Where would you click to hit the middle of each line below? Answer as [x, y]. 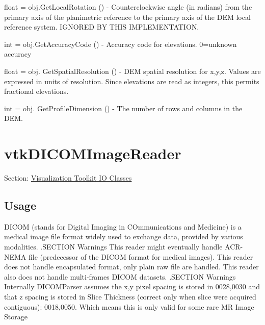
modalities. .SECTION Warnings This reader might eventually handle [113, 247]
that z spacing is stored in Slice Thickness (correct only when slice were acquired [130, 297]
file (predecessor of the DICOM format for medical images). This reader [141, 256]
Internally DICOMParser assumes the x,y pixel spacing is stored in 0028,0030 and [132, 286]
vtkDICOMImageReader [93, 153]
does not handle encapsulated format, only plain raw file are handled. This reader [131, 267]
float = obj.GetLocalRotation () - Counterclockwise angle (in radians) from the [128, 7]
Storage [16, 317]
